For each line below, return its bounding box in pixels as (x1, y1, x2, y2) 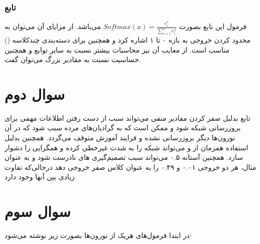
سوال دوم (5, 83, 65, 104)
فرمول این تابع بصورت (179, 21, 247, 32)
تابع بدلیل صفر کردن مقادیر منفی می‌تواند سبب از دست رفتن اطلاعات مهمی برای (5, 112, 250, 123)
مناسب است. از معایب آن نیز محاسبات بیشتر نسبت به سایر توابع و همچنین (5, 44, 230, 55)
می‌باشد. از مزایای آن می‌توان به (5, 21, 101, 32)
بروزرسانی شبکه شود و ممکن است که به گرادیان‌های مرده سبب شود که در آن (5, 122, 241, 133)
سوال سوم (5, 201, 71, 221)
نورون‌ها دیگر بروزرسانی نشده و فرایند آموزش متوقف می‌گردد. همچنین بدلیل (5, 132, 235, 143)
